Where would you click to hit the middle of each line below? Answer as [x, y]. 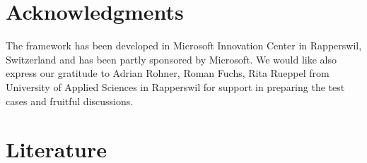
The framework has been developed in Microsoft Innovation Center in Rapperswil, [184, 46]
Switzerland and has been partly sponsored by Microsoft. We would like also [171, 59]
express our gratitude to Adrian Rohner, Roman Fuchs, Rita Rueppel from [168, 73]
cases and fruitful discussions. [70, 101]
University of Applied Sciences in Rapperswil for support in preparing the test [175, 86]
